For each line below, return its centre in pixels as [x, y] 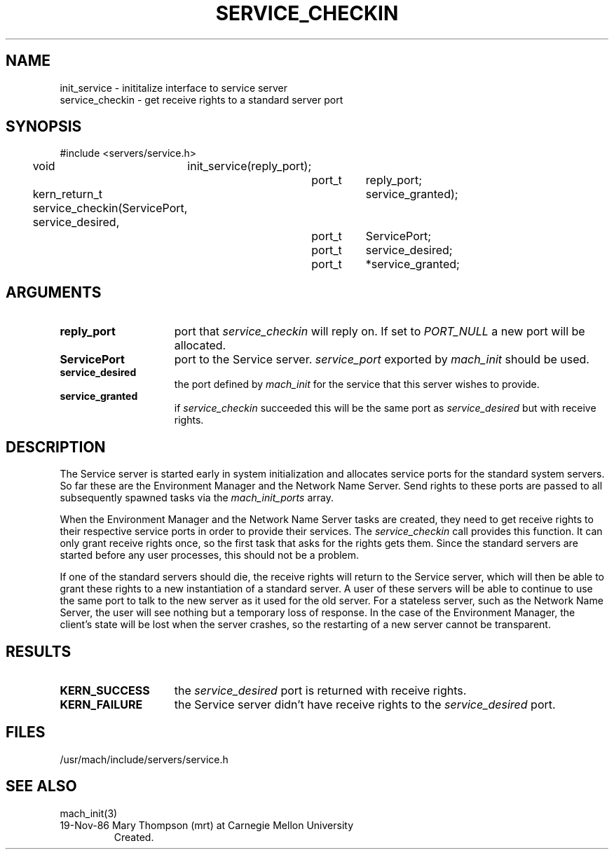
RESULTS [39, 651]
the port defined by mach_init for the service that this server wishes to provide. [357, 384]
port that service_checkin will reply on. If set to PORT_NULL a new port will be [380, 332]
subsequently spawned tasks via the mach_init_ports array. [197, 498]
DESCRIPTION [56, 447]
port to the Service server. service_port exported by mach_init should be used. [382, 360]
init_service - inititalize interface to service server [174, 88]
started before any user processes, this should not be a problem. [210, 555]
